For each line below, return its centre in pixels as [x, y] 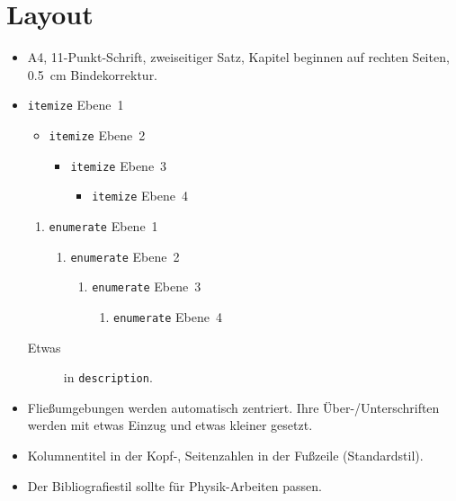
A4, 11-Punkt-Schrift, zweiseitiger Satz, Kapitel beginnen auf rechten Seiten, [238, 57]
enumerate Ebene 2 [125, 256]
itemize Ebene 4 [140, 196]
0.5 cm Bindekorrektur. [93, 74]
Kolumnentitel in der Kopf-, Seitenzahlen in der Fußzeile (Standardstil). [225, 455]
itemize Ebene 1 [76, 105]
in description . [108, 377]
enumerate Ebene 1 [103, 225]
